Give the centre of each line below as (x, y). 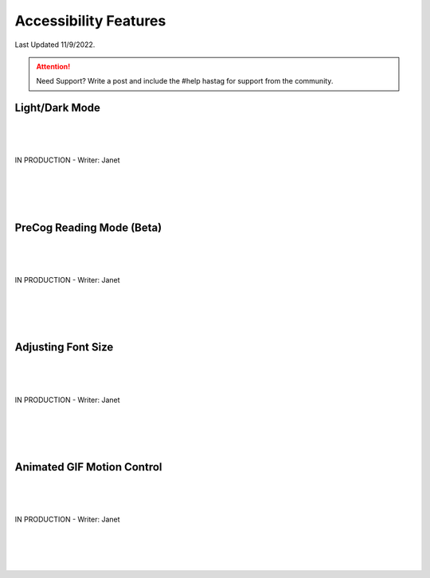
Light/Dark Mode (58, 108)
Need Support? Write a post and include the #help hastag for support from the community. (185, 81)
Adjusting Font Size (64, 348)
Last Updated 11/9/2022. (55, 45)
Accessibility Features (90, 21)
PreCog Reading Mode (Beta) (88, 227)
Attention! (53, 66)
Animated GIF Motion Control (88, 467)
